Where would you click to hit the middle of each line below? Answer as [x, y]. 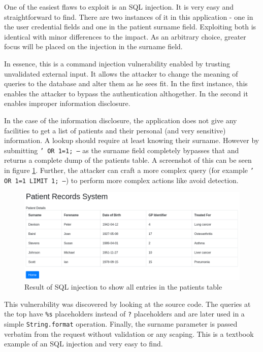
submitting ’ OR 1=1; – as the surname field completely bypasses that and [122, 150]
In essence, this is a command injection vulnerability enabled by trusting [117, 63]
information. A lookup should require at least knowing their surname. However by [132, 140]
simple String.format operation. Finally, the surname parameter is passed [121, 323]
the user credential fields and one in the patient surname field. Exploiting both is [130, 27]
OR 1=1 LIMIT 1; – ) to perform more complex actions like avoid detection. [121, 180]
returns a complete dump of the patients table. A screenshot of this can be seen [128, 160]
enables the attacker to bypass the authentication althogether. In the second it [126, 93]
